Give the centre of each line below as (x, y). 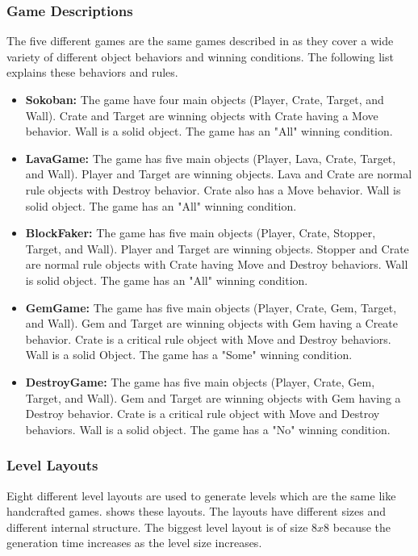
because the (362, 527)
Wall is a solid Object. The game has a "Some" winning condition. (189, 355)
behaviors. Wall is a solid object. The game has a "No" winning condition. (208, 429)
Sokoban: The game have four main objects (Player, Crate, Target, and (205, 99)
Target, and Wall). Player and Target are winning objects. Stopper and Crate (217, 248)
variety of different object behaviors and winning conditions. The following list (200, 56)
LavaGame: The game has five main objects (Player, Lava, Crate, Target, (211, 158)
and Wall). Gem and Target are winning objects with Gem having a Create (212, 323)
